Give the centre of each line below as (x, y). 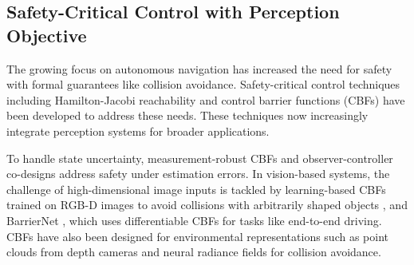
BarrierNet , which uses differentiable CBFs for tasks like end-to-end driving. (194, 220)
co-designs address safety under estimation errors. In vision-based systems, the (198, 174)
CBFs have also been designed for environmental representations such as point (198, 236)
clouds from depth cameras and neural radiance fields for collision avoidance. (194, 252)
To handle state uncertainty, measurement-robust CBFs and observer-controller (200, 158)
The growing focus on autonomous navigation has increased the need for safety (199, 68)
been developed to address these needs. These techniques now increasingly (187, 115)
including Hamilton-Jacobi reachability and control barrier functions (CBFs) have (206, 99)
